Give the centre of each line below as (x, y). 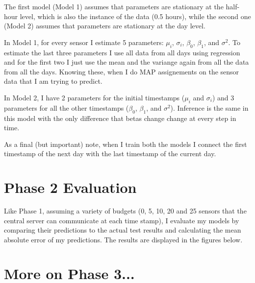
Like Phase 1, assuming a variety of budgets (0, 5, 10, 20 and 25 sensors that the (125, 211)
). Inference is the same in (209, 107)
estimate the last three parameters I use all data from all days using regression (122, 52)
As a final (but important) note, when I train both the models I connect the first (126, 144)
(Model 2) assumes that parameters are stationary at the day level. (105, 26)
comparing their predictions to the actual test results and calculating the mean (123, 230)
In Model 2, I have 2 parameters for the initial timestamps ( (94, 97)
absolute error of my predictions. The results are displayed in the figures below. (123, 239)
